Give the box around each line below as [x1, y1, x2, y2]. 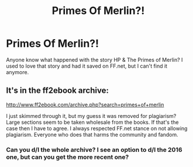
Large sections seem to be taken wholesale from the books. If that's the [6, 119, 179, 126]
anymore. [6, 68, 29, 75]
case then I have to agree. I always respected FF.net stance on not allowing [6, 124, 188, 132]
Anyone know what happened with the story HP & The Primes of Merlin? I [6, 56, 183, 63]
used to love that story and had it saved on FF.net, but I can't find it [6, 62, 168, 69]
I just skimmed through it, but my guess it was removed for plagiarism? [6, 112, 177, 119]
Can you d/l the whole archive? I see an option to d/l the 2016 [6, 145, 182, 154]
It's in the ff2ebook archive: [6, 86, 109, 96]
